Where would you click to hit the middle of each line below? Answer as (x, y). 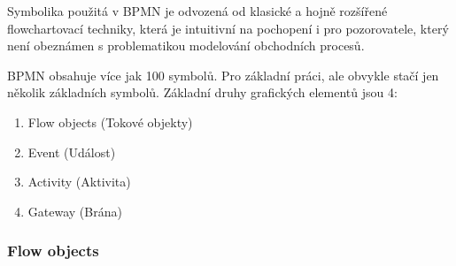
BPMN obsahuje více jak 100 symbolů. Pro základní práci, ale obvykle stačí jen (223, 75)
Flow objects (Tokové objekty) (110, 122)
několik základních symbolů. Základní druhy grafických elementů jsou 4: (202, 92)
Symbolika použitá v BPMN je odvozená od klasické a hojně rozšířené (197, 11)
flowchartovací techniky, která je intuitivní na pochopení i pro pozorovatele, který (228, 28)
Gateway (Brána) (75, 211)
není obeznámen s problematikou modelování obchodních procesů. (186, 46)
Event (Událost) (72, 152)
